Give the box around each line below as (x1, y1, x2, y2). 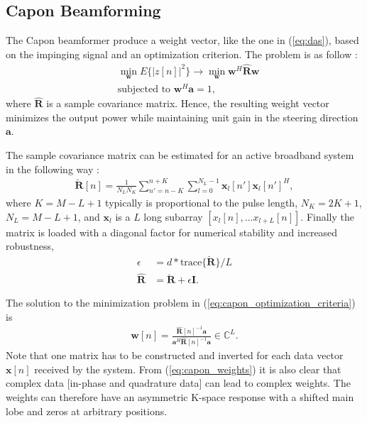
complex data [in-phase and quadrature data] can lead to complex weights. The (6, 375, 351, 390)
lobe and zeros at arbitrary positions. (6, 403, 168, 418)
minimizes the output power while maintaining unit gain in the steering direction (6, 109, 358, 124)
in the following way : (6, 161, 99, 176)
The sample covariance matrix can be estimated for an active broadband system (6, 147, 354, 162)
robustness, (6, 238, 54, 253)
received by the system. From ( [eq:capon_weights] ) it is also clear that (34, 361, 341, 376)
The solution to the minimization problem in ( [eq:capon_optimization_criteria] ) (6, 295, 356, 310)
